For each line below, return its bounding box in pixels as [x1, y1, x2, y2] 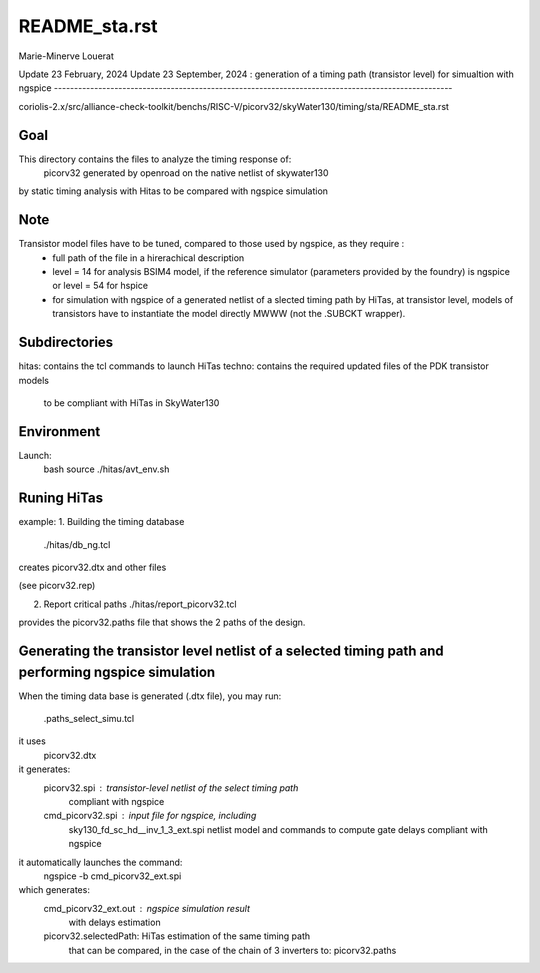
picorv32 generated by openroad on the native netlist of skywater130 [43, 167, 329, 179]
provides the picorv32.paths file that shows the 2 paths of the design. [18, 616, 306, 629]
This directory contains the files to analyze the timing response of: [18, 153, 292, 165]
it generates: [18, 763, 71, 775]
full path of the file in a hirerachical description [52, 251, 245, 264]
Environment [18, 423, 101, 440]
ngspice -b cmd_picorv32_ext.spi [43, 870, 182, 882]
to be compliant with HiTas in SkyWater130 [43, 396, 220, 409]
